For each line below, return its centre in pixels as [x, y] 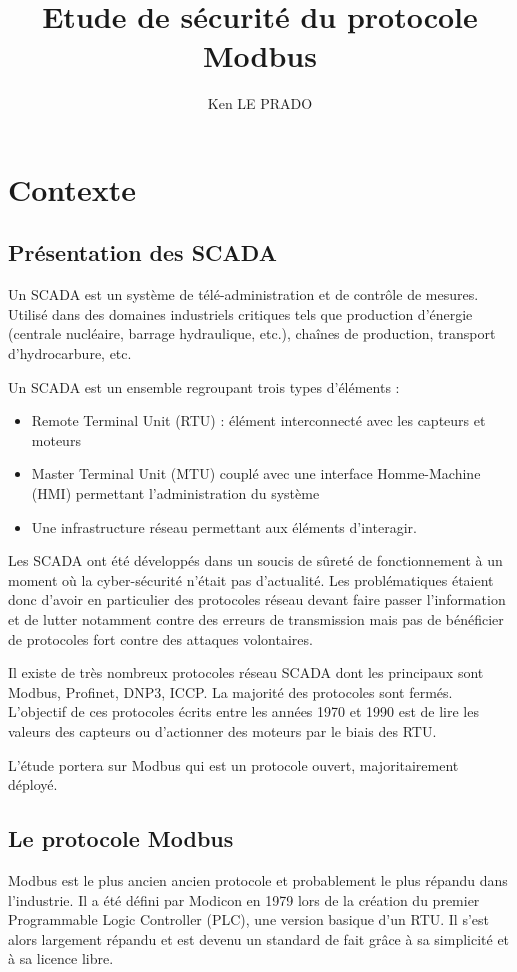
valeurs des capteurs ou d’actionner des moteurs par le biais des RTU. [222, 730]
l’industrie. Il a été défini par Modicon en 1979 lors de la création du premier [244, 899]
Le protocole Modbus [121, 838]
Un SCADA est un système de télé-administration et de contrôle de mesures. [243, 294]
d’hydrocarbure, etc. [70, 353]
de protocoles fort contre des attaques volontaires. [160, 638]
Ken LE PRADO [260, 103]
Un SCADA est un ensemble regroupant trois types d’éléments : [204, 386]
